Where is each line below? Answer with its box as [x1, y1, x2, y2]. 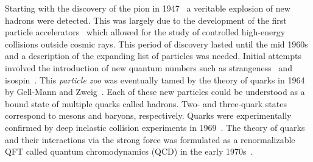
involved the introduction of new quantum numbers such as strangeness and [5, 61, 292, 74]
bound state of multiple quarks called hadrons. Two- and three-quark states [5, 97, 287, 110]
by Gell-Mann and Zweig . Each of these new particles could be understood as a [5, 85, 305, 98]
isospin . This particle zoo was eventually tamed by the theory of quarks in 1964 [5, 73, 305, 86]
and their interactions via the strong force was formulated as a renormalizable [5, 133, 295, 146]
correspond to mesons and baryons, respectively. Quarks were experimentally [5, 109, 292, 122]
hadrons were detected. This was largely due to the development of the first [5, 13, 287, 26]
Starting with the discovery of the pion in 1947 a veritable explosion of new [5, 2, 290, 14]
